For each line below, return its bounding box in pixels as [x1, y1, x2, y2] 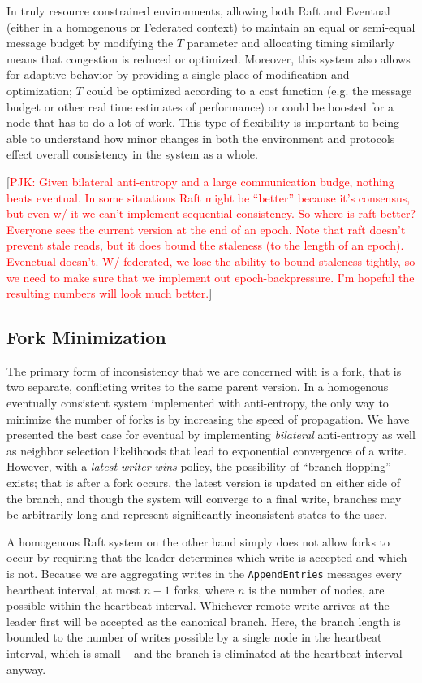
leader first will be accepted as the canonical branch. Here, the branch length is [6, 612, 401, 629]
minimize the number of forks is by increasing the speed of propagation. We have [6, 410, 410, 427]
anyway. [6, 660, 46, 677]
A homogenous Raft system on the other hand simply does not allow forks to [6, 533, 390, 550]
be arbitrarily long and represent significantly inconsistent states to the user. [6, 506, 388, 523]
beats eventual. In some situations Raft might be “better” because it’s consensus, [6, 189, 411, 206]
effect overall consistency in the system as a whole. [6, 146, 258, 163]
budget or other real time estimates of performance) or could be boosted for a [6, 98, 394, 115]
